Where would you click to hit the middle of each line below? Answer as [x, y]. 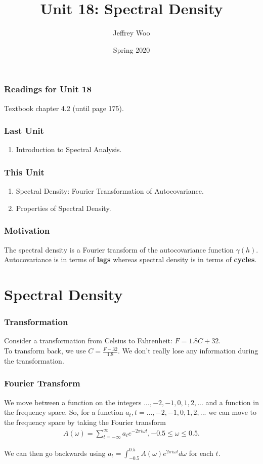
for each [201, 453]
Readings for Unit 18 [48, 89]
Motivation [27, 230]
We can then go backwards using [55, 453]
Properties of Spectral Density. [63, 208]
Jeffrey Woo [131, 33]
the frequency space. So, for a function [64, 412]
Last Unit [24, 131]
